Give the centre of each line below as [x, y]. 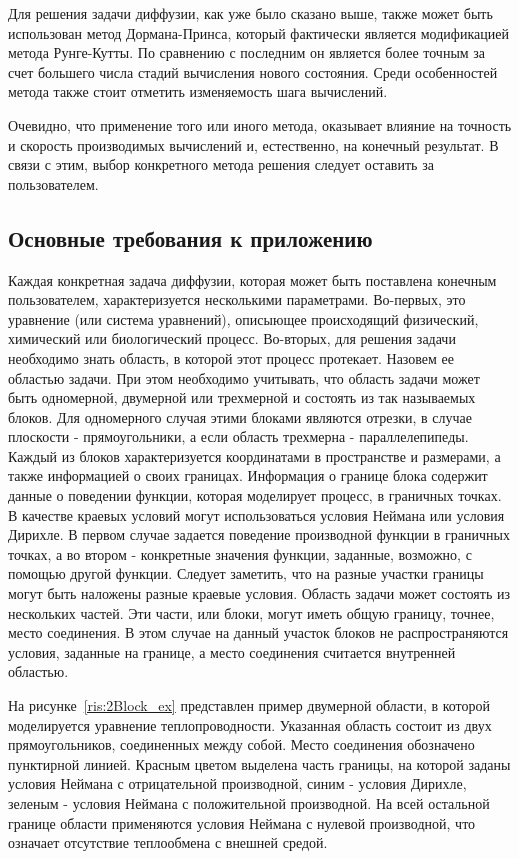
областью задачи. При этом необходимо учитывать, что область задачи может [244, 377]
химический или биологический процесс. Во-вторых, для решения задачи [232, 338]
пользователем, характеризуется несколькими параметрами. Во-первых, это [237, 299]
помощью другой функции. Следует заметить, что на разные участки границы [246, 573]
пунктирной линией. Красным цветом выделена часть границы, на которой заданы [259, 763]
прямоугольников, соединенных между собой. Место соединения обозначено [241, 744]
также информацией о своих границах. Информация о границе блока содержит [248, 475]
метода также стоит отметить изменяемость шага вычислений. [198, 91]
